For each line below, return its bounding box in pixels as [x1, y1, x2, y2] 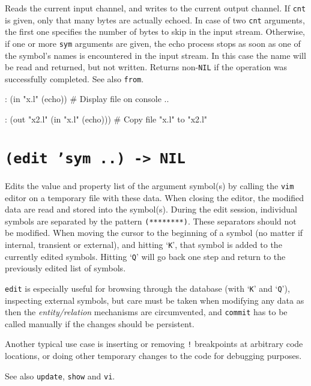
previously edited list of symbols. [5, 262, 126, 274]
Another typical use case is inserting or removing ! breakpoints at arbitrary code [5, 337, 303, 350]
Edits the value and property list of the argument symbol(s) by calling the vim [5, 179, 294, 191]
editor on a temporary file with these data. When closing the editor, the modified [5, 191, 304, 204]
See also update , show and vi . [5, 369, 115, 382]
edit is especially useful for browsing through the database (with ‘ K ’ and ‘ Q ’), [5, 282, 290, 294]
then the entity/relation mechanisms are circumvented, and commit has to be [5, 306, 288, 318]
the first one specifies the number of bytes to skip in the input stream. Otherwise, [5, 25, 306, 38]
